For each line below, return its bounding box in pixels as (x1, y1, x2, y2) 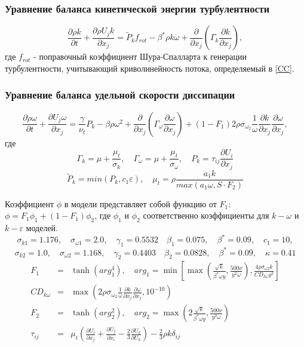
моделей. (26, 222, 58, 234)
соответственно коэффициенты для (143, 209, 269, 222)
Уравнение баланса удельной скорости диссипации (5, 87, 235, 102)
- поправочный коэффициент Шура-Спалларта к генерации (33, 50, 247, 63)
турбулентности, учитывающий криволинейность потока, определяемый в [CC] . (5, 62, 294, 74)
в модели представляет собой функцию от (64, 197, 217, 210)
